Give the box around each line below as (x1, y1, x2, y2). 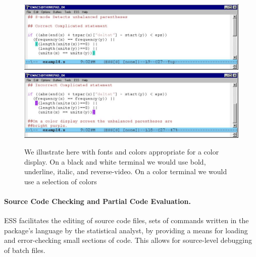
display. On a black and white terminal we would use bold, (24, 156, 206, 167)
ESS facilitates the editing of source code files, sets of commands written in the (4, 215, 249, 226)
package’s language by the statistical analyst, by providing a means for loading (4, 225, 248, 235)
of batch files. (4, 245, 45, 255)
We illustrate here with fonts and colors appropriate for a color (24, 146, 219, 157)
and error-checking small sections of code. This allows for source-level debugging (4, 235, 252, 245)
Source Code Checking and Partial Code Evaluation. (4, 196, 191, 207)
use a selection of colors (24, 176, 97, 186)
